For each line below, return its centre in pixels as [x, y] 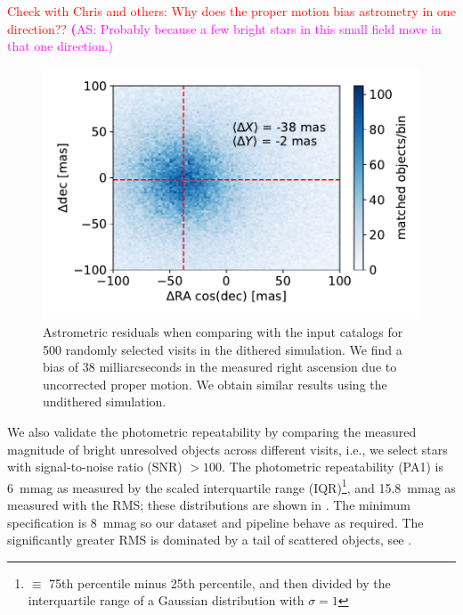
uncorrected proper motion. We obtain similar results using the [215, 384]
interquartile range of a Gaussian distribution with [166, 600]
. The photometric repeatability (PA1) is [333, 467]
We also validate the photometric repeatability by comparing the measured [212, 431]
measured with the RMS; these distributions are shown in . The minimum [209, 505]
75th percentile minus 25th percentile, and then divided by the [220, 582]
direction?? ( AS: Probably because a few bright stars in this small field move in [224, 28]
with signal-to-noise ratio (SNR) [95, 467]
